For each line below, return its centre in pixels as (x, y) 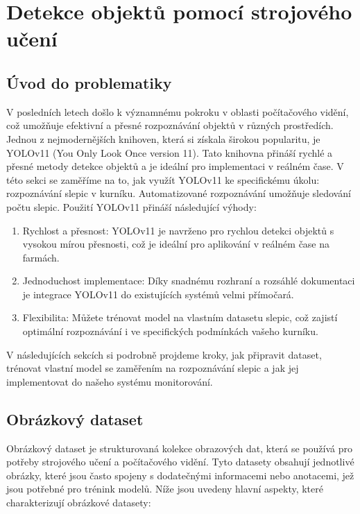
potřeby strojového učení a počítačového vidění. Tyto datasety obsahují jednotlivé (180, 462)
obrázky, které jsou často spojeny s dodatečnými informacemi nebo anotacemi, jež (180, 475)
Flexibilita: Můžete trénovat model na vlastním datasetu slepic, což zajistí (180, 317)
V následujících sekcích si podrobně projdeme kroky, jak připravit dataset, (164, 354)
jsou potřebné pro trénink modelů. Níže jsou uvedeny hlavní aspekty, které (165, 489)
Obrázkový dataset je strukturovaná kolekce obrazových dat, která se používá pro (180, 448)
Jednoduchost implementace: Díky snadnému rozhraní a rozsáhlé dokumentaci (189, 281)
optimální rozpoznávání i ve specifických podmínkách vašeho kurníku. (170, 331)
